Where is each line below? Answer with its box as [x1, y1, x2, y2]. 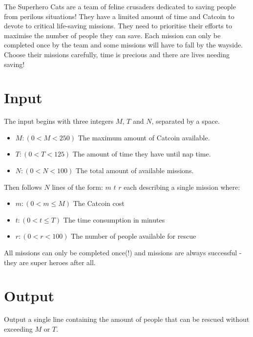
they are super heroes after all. [4, 257, 96, 267]
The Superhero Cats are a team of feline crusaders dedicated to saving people [4, 1, 236, 11]
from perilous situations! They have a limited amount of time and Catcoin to [4, 11, 234, 21]
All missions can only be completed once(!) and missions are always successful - [4, 247, 242, 258]
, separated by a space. [151, 116, 220, 126]
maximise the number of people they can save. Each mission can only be [4, 30, 221, 40]
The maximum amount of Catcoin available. [78, 132, 210, 142]
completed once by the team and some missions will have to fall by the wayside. [4, 40, 243, 50]
